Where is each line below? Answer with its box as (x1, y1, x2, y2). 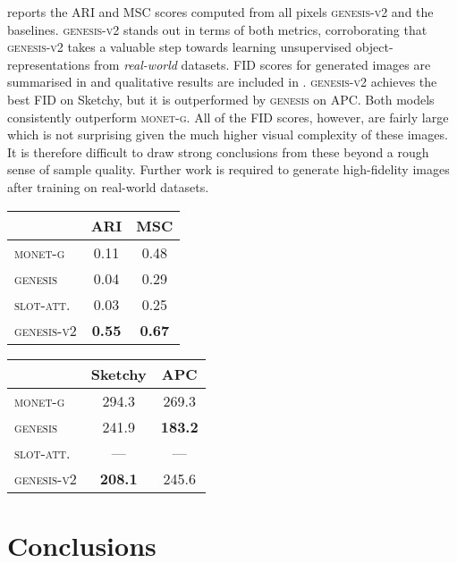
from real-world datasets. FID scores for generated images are (94, 55, 431, 73)
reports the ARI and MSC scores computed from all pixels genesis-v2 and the (7, 3, 434, 21)
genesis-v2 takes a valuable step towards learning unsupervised (7, 38, 351, 56)
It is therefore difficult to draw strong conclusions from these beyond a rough (7, 142, 429, 161)
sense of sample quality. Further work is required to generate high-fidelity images (7, 160, 450, 179)
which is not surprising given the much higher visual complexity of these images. (7, 125, 448, 144)
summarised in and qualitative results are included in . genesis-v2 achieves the (7, 72, 437, 91)
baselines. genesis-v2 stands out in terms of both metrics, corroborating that (7, 20, 427, 38)
